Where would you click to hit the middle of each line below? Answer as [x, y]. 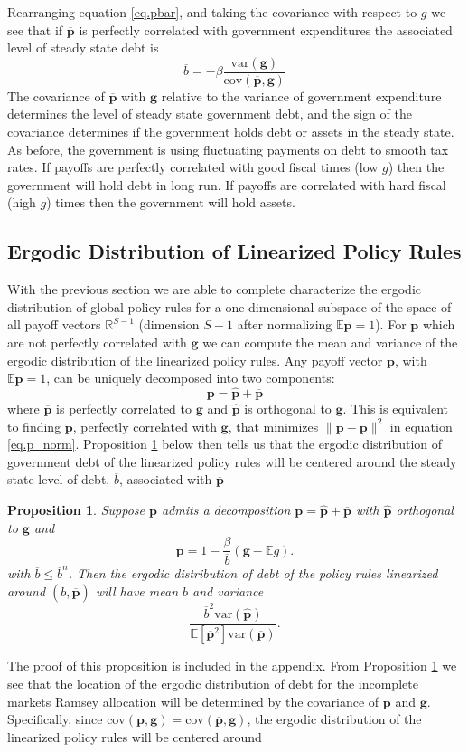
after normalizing [285, 324]
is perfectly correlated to [124, 408]
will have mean [136, 590]
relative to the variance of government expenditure [301, 95]
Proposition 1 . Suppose [76, 509]
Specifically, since [55, 719]
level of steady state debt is [83, 48]
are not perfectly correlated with [97, 342]
